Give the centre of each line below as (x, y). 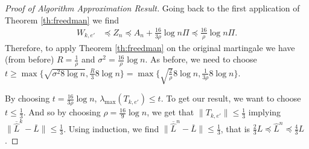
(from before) (30, 59)
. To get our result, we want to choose (231, 98)
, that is (235, 128)
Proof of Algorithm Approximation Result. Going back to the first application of (152, 8)
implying (265, 112)
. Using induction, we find (111, 128)
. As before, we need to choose (201, 59)
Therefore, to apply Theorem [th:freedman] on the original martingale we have (150, 47)
